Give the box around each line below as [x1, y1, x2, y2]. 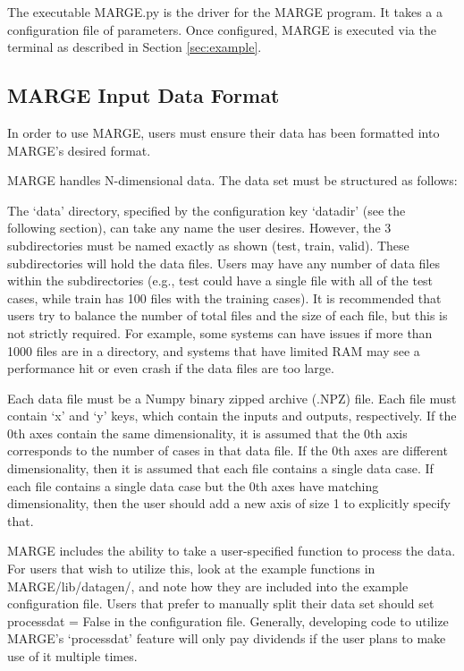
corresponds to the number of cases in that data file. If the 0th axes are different [7, 441, 448, 460]
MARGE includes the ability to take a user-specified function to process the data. [7, 541, 456, 560]
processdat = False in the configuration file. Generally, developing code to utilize [7, 611, 449, 630]
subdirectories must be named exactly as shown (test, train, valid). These [7, 235, 409, 254]
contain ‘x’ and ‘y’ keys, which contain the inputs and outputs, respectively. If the [7, 406, 457, 425]
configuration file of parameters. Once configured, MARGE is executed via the [7, 20, 436, 38]
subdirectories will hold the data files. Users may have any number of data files [7, 253, 440, 272]
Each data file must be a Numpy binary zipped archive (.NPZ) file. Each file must [7, 388, 457, 407]
